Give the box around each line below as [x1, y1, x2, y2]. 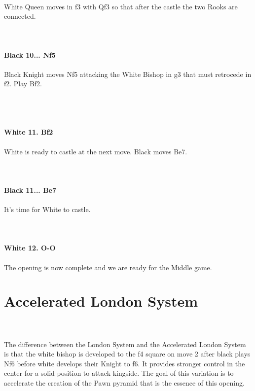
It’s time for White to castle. [4, 204, 91, 214]
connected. [4, 11, 36, 21]
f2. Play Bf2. [4, 78, 42, 89]
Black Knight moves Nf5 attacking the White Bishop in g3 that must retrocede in [4, 69, 252, 79]
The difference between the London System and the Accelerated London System [4, 339, 246, 349]
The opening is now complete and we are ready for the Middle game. [4, 262, 212, 272]
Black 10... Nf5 [4, 49, 56, 60]
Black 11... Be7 [4, 184, 57, 195]
